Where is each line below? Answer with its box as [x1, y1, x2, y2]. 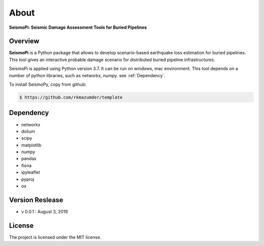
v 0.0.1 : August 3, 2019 [21, 208, 68, 214]
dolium [21, 128, 35, 134]
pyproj [21, 176, 34, 182]
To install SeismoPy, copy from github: [9, 82, 87, 87]
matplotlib [21, 142, 42, 148]
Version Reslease [9, 196, 64, 204]
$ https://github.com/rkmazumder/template [19, 95, 123, 100]
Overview [9, 37, 40, 45]
